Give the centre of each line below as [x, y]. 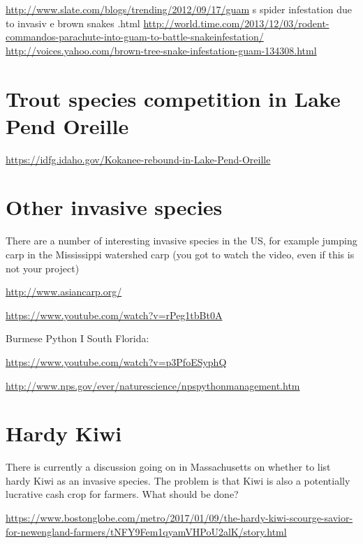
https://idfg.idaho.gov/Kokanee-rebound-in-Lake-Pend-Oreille [138, 159]
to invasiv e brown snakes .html [73, 23]
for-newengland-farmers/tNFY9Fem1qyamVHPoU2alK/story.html [146, 531]
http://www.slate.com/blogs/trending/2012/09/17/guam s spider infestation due [179, 9]
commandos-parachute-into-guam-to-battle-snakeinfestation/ [135, 37]
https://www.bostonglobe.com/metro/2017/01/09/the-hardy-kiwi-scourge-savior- [179, 518]
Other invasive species [114, 207]
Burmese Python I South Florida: [77, 338]
